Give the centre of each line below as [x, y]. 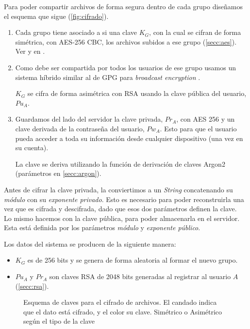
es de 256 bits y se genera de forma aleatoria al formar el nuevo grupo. [133, 260]
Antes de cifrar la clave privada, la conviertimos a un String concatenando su [118, 189]
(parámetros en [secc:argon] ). [58, 173]
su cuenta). [32, 148]
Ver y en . [30, 51]
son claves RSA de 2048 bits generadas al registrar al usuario [140, 276]
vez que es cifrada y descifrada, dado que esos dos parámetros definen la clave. [120, 209]
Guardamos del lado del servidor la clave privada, [89, 119]
